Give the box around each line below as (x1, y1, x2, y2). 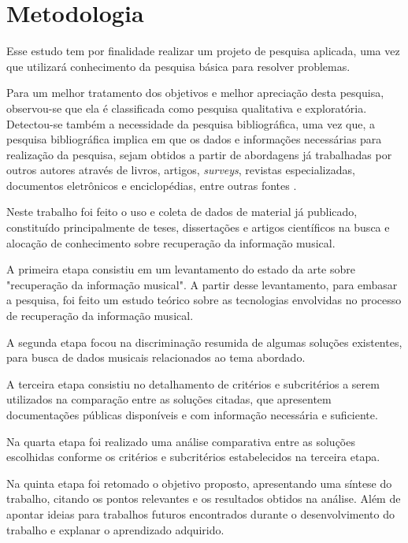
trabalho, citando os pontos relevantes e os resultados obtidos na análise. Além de (6, 490, 401, 507)
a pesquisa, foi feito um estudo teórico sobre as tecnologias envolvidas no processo (6, 292, 402, 308)
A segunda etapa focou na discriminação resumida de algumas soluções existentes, (6, 333, 402, 350)
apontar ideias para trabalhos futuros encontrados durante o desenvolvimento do (6, 505, 395, 522)
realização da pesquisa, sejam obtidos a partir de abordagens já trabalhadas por (6, 146, 392, 162)
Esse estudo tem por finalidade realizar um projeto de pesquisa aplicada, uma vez (6, 43, 400, 59)
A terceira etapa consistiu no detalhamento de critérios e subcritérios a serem (6, 375, 380, 392)
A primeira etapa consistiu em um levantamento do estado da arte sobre (6, 261, 355, 277)
